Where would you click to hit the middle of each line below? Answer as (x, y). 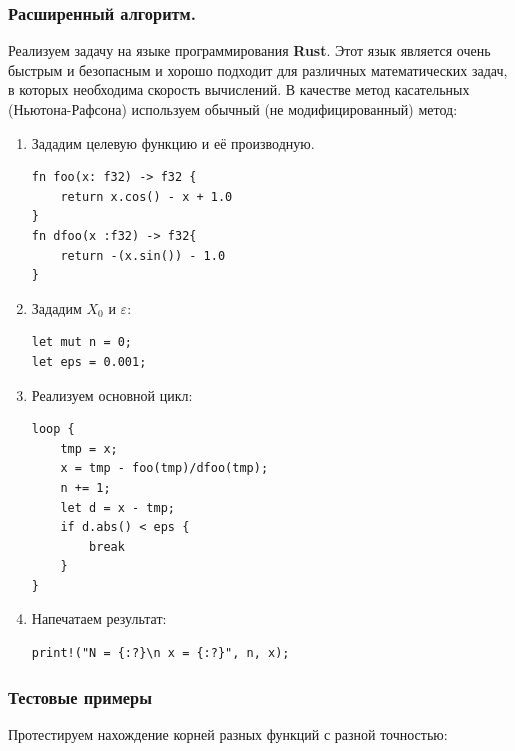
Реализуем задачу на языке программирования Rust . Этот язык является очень (249, 50)
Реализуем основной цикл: (112, 394)
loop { (53, 429)
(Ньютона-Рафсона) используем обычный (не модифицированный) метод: (233, 109)
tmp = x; (89, 448)
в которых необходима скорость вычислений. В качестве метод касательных (239, 89)
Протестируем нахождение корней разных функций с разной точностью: (228, 733)
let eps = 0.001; (89, 361)
